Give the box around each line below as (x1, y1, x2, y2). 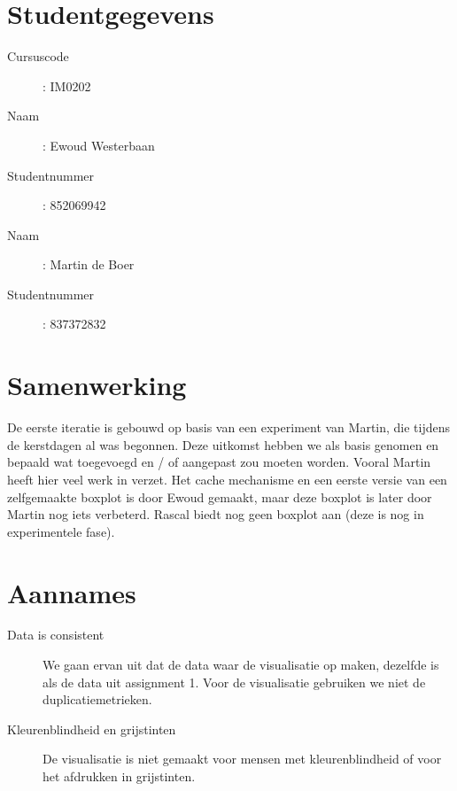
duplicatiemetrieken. (43, 690, 152, 709)
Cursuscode (7, 47, 69, 66)
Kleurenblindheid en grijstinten (7, 719, 176, 738)
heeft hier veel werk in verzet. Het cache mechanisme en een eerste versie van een (7, 469, 447, 488)
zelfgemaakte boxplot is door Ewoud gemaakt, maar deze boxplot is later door (7, 487, 432, 506)
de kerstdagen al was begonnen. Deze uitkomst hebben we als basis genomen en (7, 435, 439, 454)
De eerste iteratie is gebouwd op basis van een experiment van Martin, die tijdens (7, 418, 451, 437)
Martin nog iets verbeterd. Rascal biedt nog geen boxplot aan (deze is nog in (7, 505, 424, 523)
